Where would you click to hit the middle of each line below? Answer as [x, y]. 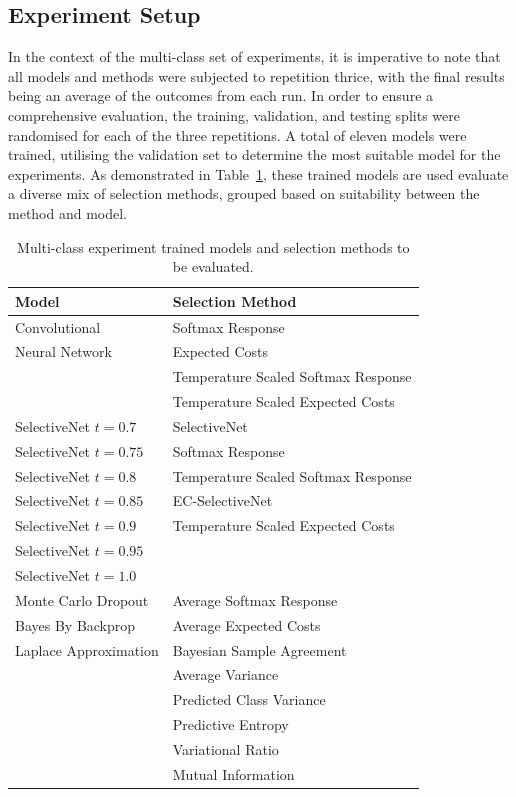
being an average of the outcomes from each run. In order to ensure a [221, 95]
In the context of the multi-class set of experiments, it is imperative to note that [254, 56]
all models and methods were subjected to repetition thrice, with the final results [256, 75]
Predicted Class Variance [249, 699]
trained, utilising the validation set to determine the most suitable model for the [254, 154]
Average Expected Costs [246, 624]
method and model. [68, 212]
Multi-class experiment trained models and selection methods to [213, 246]
